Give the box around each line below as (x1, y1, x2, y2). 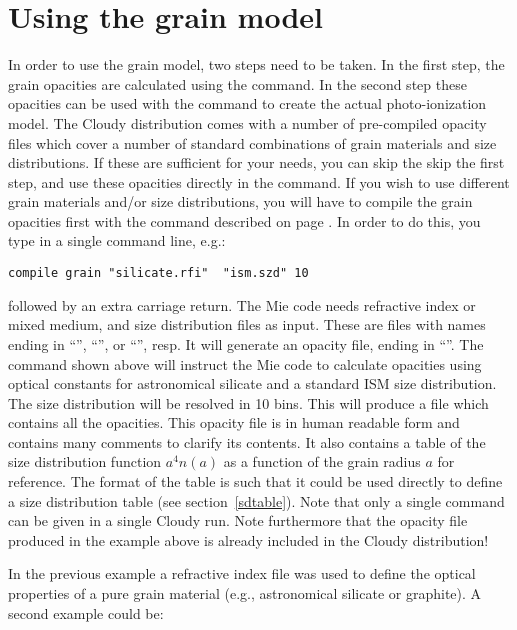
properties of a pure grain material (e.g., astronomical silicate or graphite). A (8, 583, 482, 604)
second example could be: (8, 602, 164, 623)
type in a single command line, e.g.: (8, 230, 226, 251)
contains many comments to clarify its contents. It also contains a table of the (8, 431, 486, 452)
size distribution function (8, 451, 162, 472)
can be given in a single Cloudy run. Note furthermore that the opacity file (8, 510, 468, 531)
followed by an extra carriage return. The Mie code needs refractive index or (8, 294, 476, 315)
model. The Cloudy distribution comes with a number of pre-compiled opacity (8, 112, 487, 133)
